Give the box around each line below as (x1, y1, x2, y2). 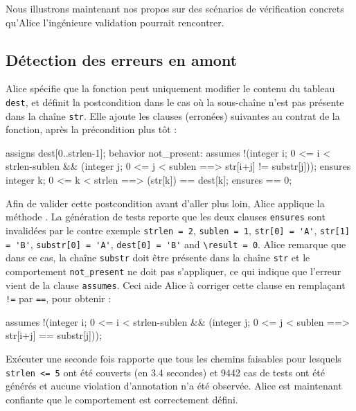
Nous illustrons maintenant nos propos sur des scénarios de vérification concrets (6, 1, 344, 15)
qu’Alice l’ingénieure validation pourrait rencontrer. (6, 15, 224, 29)
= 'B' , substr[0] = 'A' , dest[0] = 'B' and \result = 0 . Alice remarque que (6, 236, 346, 251)
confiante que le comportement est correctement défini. (6, 392, 238, 406)
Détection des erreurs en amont (6, 49, 238, 70)
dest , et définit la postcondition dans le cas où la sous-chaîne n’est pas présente (6, 94, 344, 109)
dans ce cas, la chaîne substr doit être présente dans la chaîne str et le (6, 250, 310, 265)
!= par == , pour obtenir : (6, 291, 112, 306)
